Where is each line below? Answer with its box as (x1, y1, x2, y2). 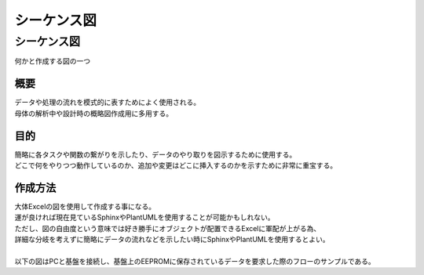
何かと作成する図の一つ (14, 56, 90, 66)
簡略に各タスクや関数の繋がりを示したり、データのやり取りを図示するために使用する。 (14, 150, 297, 159)
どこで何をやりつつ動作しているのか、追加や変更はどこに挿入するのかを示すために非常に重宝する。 (14, 161, 338, 170)
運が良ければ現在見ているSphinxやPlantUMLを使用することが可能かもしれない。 (14, 212, 275, 223)
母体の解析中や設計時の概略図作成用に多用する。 (14, 108, 173, 118)
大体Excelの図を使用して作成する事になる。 (14, 201, 156, 211)
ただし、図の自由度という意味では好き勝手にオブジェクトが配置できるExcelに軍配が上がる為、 (14, 223, 321, 233)
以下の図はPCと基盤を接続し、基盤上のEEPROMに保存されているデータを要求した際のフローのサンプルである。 (14, 256, 376, 266)
